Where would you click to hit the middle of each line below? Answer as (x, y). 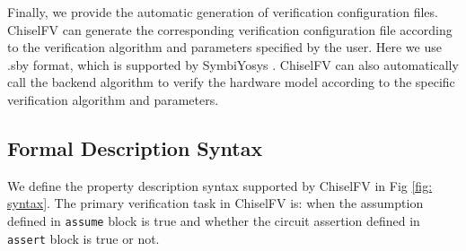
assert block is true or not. (84, 238)
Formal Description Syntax (135, 147)
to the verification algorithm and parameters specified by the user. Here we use (224, 47)
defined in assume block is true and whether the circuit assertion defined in (214, 220)
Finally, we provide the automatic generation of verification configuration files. (223, 12)
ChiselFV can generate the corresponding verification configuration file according (230, 29)
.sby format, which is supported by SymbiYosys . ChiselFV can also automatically (233, 64)
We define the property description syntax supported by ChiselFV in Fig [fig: (220, 185)
